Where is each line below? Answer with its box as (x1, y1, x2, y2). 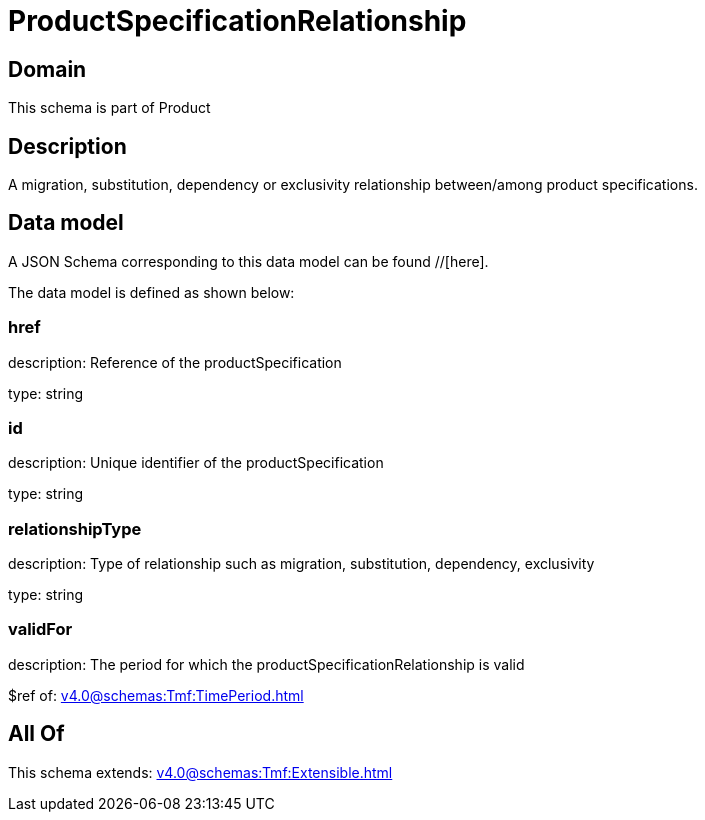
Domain (8, 56, 87, 82)
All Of (8, 721, 65, 747)
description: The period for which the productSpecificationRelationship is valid (8, 655, 525, 673)
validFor (8, 619, 73, 640)
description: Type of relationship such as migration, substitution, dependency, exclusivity (8, 555, 595, 573)
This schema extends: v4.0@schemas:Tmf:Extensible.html (8, 763, 393, 781)
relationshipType (8, 518, 142, 539)
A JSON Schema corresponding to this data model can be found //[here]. (8, 252, 489, 270)
